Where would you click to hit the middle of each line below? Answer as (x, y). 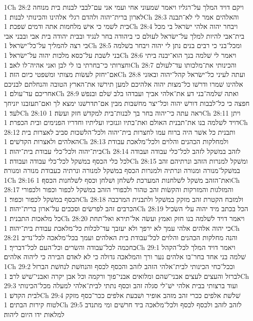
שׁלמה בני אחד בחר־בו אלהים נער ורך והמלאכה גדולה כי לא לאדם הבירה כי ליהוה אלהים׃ (125, 257)
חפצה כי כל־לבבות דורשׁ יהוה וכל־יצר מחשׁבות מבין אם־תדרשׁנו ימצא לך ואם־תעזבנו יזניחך (127, 103)
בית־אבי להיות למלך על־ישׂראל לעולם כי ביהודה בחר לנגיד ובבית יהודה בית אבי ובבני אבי (124, 36)
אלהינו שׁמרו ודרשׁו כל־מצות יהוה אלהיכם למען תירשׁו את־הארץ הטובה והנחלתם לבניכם (124, 84)
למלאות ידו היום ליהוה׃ (34, 314)
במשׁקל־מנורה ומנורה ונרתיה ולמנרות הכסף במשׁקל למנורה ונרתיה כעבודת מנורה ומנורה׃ (122, 170)
